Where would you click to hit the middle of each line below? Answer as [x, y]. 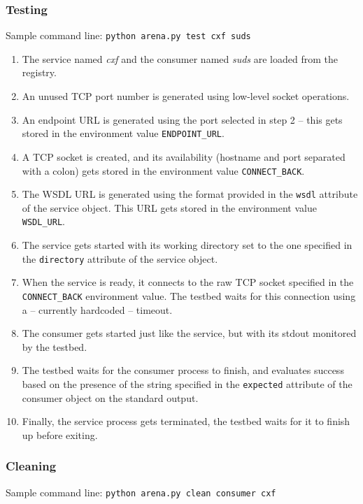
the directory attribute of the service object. [120, 258]
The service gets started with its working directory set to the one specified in [187, 245]
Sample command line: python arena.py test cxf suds [128, 35]
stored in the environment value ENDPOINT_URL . [123, 133]
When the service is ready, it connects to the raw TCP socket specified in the [188, 282]
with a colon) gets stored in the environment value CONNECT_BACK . [163, 170]
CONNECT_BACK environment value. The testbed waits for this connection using [189, 295]
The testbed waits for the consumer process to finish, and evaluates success [183, 370]
